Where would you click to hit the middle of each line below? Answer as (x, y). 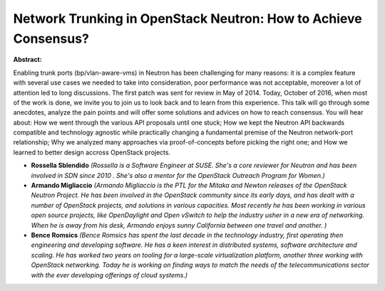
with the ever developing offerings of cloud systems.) (109, 275)
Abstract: (27, 60)
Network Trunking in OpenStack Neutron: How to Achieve (188, 18)
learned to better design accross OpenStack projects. (92, 152)
